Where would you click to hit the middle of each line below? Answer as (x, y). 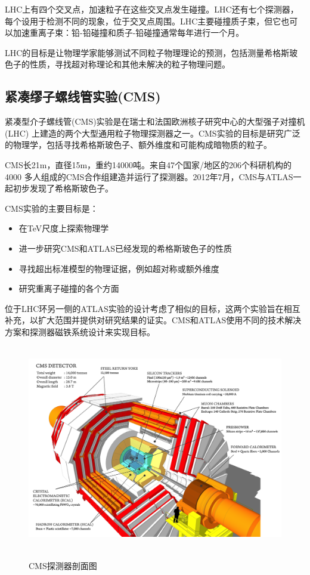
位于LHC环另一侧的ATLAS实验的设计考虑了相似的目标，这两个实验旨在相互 (153, 308)
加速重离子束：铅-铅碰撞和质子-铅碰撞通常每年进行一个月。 (128, 33)
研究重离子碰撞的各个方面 (69, 288)
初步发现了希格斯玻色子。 (63, 188)
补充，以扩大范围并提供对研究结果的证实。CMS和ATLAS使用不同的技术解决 (153, 320)
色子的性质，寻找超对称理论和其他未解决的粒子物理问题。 (117, 64)
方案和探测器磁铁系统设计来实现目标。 (80, 331)
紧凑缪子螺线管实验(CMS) (83, 96)
